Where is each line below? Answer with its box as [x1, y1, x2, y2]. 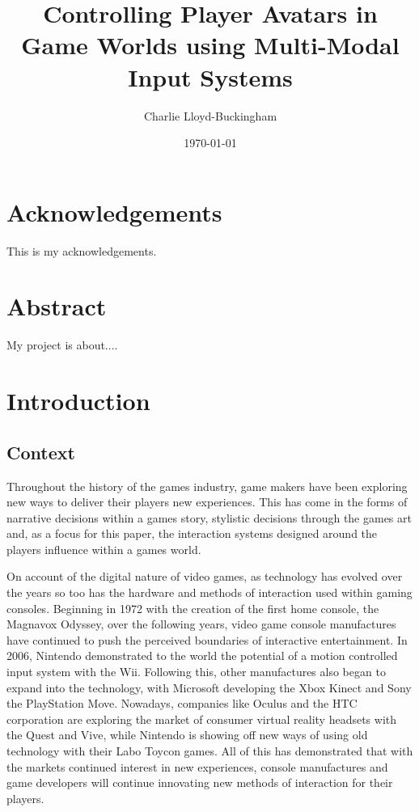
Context [6, 439, 75, 464]
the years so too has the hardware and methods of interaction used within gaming [6, 584, 413, 601]
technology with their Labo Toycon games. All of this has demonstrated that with [6, 742, 413, 759]
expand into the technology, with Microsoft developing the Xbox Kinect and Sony [6, 679, 412, 696]
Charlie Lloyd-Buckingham [143, 107, 277, 124]
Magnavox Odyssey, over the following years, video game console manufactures [6, 615, 396, 632]
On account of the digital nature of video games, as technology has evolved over [6, 568, 403, 585]
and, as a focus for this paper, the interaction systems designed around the [6, 525, 378, 542]
